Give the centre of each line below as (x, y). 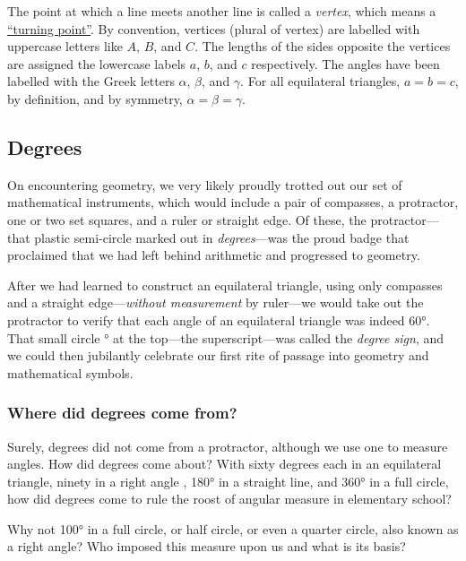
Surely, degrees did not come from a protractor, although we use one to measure (228, 446)
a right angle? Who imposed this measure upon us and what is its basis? (207, 546)
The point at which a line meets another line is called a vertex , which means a (222, 11)
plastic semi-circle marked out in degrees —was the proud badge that (222, 237)
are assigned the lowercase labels (97, 63)
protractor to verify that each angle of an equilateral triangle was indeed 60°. (219, 319)
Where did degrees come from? (122, 413)
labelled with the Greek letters (91, 81)
